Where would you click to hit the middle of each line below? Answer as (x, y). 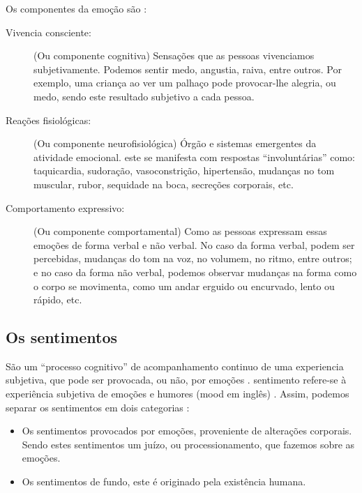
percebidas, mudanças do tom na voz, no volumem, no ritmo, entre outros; (193, 258)
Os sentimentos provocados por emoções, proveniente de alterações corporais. (187, 431)
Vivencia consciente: (48, 32)
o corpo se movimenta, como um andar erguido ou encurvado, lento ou (184, 286)
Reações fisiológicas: (48, 120)
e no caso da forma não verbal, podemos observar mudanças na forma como (195, 272)
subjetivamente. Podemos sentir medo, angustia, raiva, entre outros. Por (188, 69)
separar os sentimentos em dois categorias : (98, 407)
